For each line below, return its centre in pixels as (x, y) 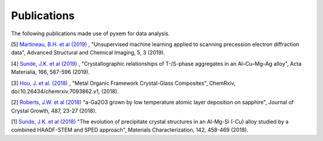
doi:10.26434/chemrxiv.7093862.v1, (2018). (65, 91)
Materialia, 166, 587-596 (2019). (50, 72)
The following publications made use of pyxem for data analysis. (91, 33)
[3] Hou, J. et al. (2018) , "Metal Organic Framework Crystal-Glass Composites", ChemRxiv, (123, 83)
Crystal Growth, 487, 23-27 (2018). (54, 111)
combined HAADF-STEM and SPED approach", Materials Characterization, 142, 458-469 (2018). (129, 130)
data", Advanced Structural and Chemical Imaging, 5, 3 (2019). (88, 53)
